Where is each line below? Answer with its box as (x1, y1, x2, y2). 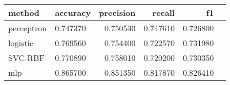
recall (152, 7, 175, 18)
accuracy (55, 7, 91, 18)
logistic (8, 37, 33, 49)
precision (99, 7, 136, 18)
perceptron (8, 22, 47, 34)
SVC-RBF (8, 52, 45, 63)
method (8, 7, 40, 18)
